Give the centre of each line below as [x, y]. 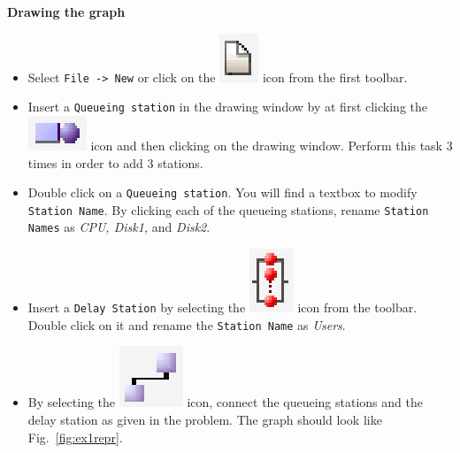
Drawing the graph [66, 12]
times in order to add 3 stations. [115, 162]
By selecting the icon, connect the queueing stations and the [225, 402]
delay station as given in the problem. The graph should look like [205, 419]
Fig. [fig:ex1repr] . [75, 437]
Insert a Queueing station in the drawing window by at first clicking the [228, 107]
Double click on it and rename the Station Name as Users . [187, 324]
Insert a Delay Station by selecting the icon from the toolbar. [222, 307]
